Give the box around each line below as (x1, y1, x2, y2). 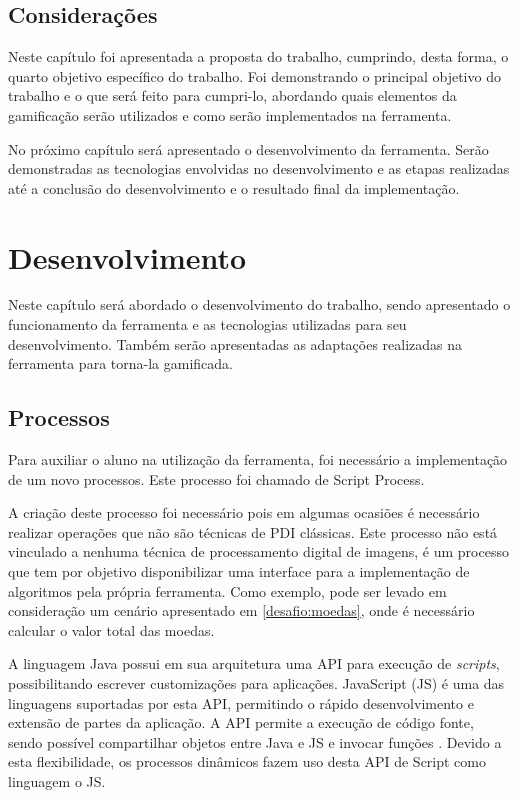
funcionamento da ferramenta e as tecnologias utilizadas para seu (8, 314, 407, 335)
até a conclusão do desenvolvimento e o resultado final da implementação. (8, 177, 460, 198)
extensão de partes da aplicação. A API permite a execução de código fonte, (8, 712, 474, 733)
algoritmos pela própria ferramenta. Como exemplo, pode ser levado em (8, 580, 447, 601)
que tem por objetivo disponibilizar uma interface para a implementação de (8, 561, 470, 582)
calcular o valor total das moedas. (8, 619, 215, 640)
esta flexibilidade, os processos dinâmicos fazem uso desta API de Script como (8, 751, 487, 772)
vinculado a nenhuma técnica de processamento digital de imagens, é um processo (8, 541, 509, 562)
